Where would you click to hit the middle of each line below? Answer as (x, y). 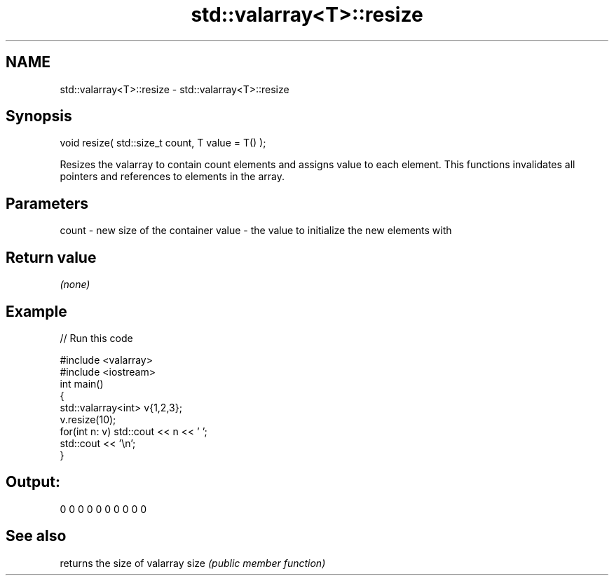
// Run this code (96, 338)
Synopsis (39, 116)
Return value (51, 257)
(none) (75, 285)
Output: (33, 482)
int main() (82, 383)
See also (36, 536)
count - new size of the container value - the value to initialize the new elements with (256, 231)
